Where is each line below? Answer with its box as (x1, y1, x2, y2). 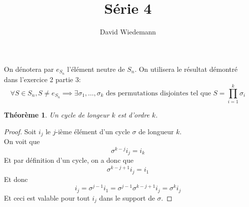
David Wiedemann (100, 27, 156, 37)
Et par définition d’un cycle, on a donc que (4, 155, 134, 165)
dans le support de (99, 192, 155, 203)
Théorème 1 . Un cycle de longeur (4, 110, 109, 120)
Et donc (4, 174, 28, 184)
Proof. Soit (4, 126, 36, 136)
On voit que (4, 136, 40, 147)
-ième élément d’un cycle (56, 126, 130, 136)
